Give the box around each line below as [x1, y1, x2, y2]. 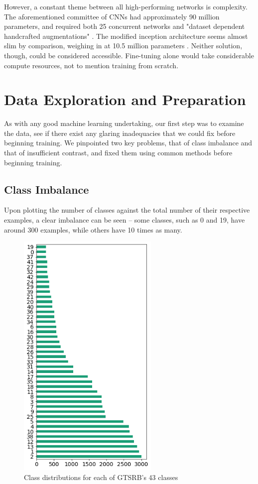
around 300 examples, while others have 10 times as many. [4, 224, 182, 235]
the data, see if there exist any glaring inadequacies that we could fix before [4, 127, 236, 138]
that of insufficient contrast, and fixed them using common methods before [4, 147, 233, 158]
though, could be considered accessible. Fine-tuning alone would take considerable [4, 50, 254, 60]
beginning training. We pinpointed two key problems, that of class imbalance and [4, 137, 253, 148]
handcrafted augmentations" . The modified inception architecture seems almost [4, 30, 248, 41]
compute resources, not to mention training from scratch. [4, 60, 179, 70]
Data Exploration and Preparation [4, 89, 246, 110]
